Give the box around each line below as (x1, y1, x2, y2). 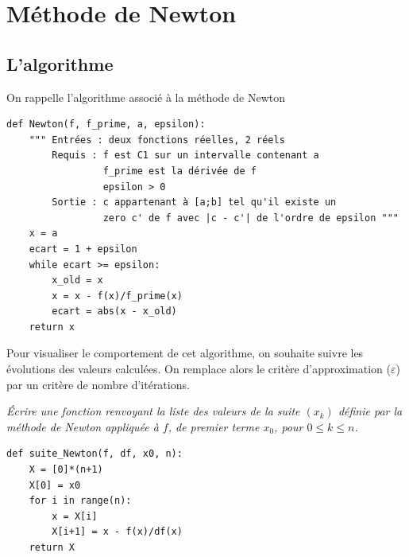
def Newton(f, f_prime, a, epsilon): (6, 119, 206, 130)
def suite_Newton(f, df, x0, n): (6, 448, 183, 460)
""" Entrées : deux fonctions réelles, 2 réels (29, 134, 285, 146)
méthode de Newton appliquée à (6, 418, 159, 434)
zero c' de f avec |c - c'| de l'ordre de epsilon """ (102, 212, 399, 224)
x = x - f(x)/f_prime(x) (52, 290, 183, 302)
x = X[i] (52, 510, 98, 522)
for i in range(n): (29, 495, 132, 507)
